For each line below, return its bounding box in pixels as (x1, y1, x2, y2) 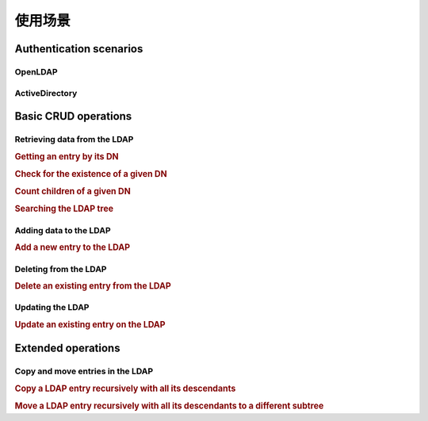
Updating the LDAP (14, 302, 90, 313)
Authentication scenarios (14, 42, 143, 55)
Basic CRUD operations (14, 109, 132, 123)
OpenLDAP (14, 66, 59, 77)
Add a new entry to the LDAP (14, 242, 131, 253)
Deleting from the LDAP (14, 263, 107, 274)
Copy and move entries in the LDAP (14, 366, 154, 377)
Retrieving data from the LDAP (14, 134, 134, 145)
